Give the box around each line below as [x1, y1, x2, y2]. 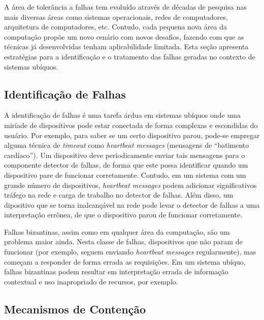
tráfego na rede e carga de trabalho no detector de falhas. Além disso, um [4, 189, 234, 200]
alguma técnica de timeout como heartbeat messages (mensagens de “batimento [4, 140, 249, 150]
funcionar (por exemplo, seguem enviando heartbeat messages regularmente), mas [4, 246, 256, 257]
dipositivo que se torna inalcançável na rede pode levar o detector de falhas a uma [4, 199, 260, 210]
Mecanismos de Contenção [4, 301, 146, 316]
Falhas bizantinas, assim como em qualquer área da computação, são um [4, 226, 230, 237]
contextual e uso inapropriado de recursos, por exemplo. [4, 276, 178, 286]
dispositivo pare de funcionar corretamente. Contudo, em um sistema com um [4, 169, 246, 180]
